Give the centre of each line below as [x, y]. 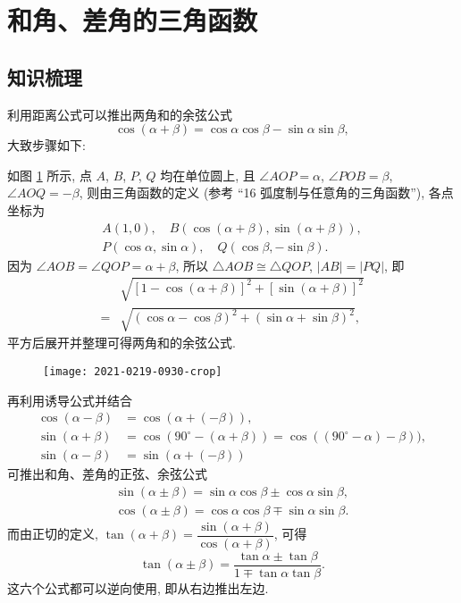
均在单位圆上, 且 [208, 175]
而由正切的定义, [53, 534]
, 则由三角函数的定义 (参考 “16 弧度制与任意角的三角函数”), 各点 [266, 193]
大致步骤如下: [46, 145]
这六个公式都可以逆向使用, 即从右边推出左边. [138, 588]
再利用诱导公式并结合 [70, 400]
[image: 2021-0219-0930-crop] [133, 371]
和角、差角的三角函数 [133, 20]
